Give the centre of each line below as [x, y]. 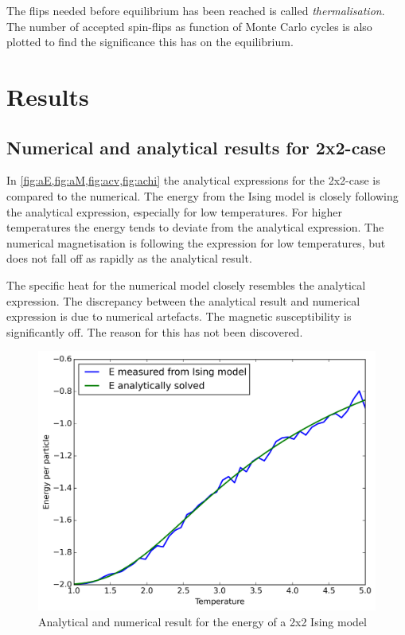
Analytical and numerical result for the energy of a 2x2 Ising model [202, 621]
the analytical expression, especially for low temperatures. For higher [174, 211]
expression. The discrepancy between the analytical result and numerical [183, 300]
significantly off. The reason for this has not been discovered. [155, 331]
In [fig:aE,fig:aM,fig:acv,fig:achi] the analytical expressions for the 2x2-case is [193, 180]
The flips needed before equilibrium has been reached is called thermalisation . [196, 10]
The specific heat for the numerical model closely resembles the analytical [186, 284]
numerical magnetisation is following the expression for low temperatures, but [196, 242]
